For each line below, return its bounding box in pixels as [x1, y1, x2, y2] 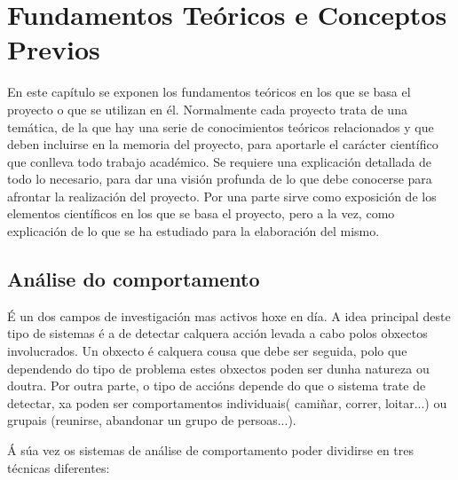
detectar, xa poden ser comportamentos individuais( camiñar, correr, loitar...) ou [7, 393, 447, 412]
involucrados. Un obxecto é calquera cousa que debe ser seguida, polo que [7, 342, 407, 360]
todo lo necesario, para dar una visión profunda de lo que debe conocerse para [7, 169, 432, 188]
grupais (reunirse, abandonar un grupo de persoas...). [7, 411, 296, 429]
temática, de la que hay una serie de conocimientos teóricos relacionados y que [7, 117, 434, 136]
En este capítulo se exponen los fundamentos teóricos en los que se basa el [7, 83, 411, 101]
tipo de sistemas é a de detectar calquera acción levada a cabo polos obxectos [7, 324, 428, 342]
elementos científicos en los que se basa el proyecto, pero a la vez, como [7, 204, 395, 223]
